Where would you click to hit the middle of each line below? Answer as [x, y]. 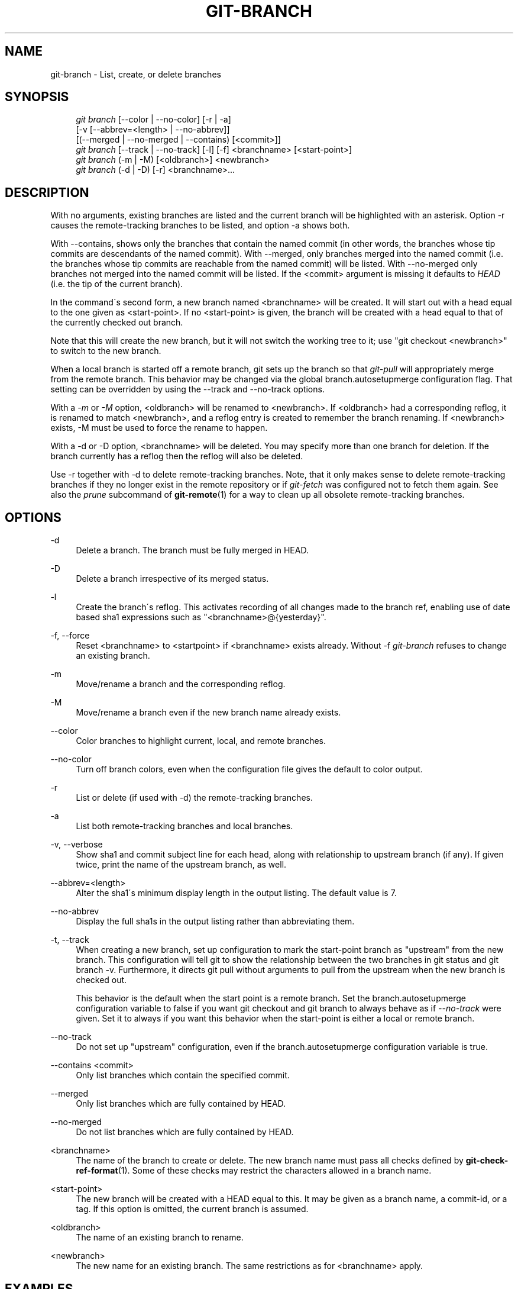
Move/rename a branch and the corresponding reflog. [181, 684]
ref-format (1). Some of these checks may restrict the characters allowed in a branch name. [254, 1171]
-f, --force [70, 636]
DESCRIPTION [47, 192]
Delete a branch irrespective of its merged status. [172, 579]
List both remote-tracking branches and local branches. [184, 826]
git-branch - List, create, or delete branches [136, 74]
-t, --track [70, 940]
